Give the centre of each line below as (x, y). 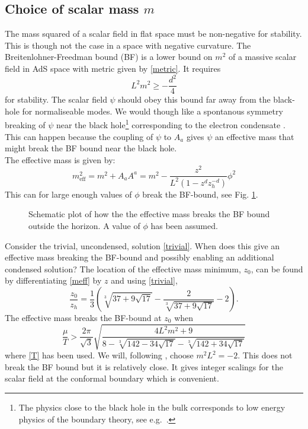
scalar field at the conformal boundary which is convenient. (112, 378)
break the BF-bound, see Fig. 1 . (200, 194)
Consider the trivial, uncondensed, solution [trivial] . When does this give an (142, 245)
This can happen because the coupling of (79, 136)
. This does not (265, 355)
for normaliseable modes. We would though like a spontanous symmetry (153, 111)
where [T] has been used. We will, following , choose (99, 355)
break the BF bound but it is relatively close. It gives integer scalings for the (144, 366)
